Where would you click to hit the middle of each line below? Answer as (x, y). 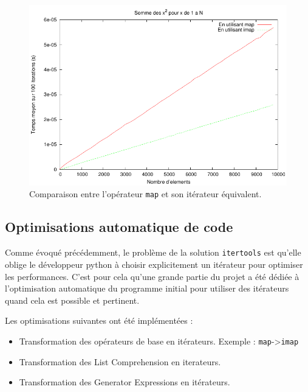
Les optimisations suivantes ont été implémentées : (99, 320)
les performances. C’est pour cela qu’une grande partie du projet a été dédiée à (152, 276)
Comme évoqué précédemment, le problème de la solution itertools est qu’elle (153, 252)
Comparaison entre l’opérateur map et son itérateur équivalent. (145, 194)
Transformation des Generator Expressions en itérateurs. (125, 382)
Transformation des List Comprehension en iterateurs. (120, 361)
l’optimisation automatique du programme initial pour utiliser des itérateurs (147, 288)
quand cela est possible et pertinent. (72, 300)
